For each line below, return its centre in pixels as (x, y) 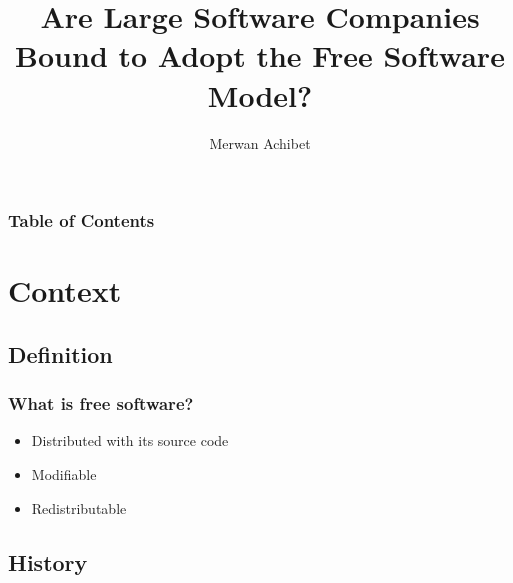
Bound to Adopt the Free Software (260, 55)
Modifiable (64, 473)
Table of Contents (81, 220)
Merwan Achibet (260, 142)
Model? (260, 94)
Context (65, 290)
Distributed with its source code (130, 440)
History (48, 561)
